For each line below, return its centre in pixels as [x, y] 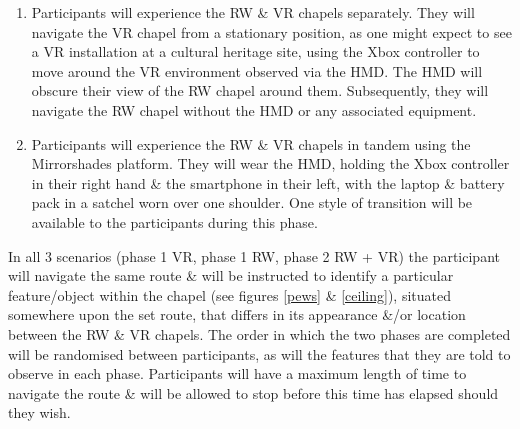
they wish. [39, 412]
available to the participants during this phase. [174, 221]
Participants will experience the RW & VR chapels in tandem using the [251, 143]
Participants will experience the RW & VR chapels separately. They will [253, 12]
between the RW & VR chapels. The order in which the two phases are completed [259, 333]
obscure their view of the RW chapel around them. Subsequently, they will [260, 90]
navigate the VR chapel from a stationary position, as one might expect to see [271, 31]
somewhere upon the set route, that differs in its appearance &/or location [237, 314]
